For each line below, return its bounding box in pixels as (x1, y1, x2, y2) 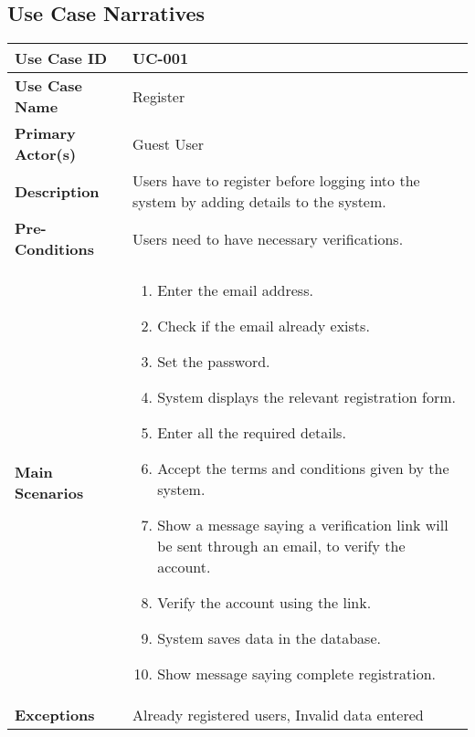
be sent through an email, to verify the (157, 535, 406, 557)
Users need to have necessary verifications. (132, 227, 404, 249)
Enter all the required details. (157, 422, 346, 444)
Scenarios (15, 481, 84, 503)
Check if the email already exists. (157, 315, 370, 337)
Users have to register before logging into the (132, 170, 420, 192)
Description (15, 180, 100, 202)
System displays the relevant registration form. (157, 386, 456, 408)
